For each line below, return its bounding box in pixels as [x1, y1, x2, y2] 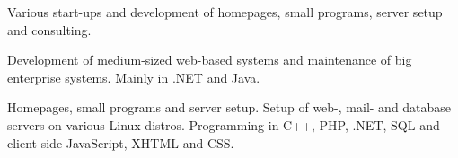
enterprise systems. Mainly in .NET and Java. [7, 67, 260, 86]
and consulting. [7, 20, 92, 39]
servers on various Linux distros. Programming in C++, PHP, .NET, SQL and [7, 115, 440, 134]
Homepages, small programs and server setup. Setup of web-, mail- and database [7, 98, 452, 117]
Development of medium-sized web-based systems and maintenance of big [7, 50, 412, 69]
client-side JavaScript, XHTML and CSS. [7, 133, 234, 152]
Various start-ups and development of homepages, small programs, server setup [7, 3, 443, 21]
